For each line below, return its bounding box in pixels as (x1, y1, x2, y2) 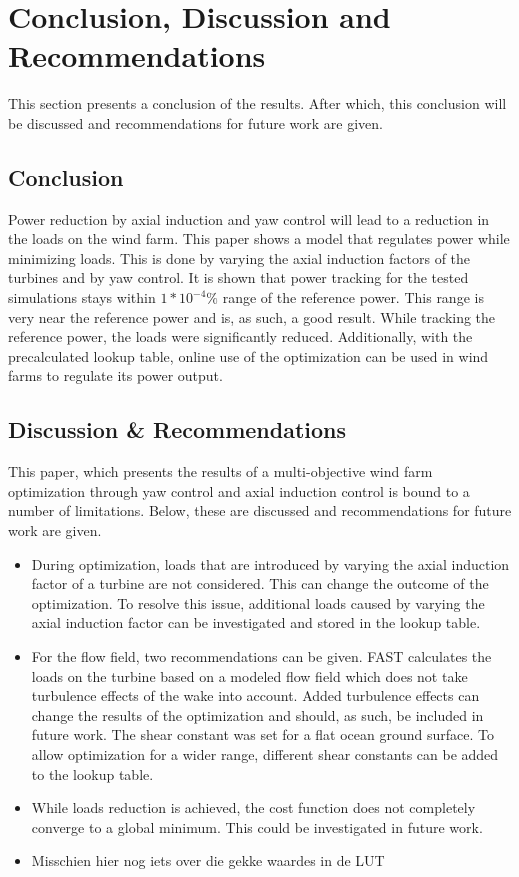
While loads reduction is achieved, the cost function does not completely (31, 797, 476, 818)
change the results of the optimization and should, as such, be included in (31, 704, 484, 725)
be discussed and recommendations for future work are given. (8, 112, 384, 133)
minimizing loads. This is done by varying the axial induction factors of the (8, 247, 471, 268)
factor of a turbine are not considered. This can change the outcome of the (31, 573, 489, 594)
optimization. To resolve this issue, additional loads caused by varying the (31, 592, 485, 613)
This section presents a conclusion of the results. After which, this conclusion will (8, 93, 507, 114)
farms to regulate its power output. (8, 365, 223, 386)
